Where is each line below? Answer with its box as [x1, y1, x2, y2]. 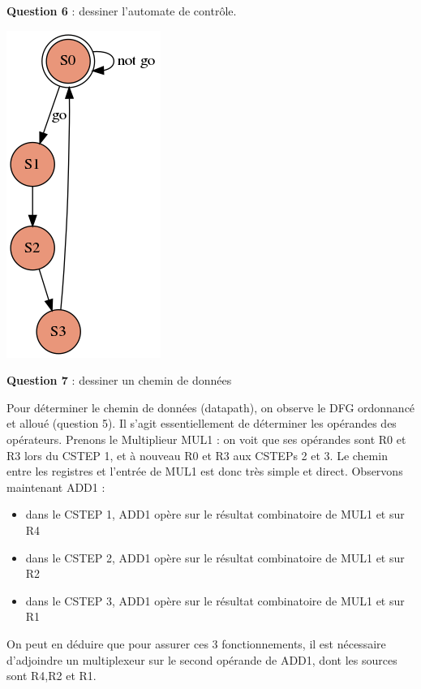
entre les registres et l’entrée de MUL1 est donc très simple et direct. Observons [6, 463, 403, 480]
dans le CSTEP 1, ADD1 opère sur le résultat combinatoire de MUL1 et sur [25, 506, 405, 523]
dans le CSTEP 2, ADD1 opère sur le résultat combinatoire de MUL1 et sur [25, 549, 405, 566]
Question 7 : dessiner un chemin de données [6, 372, 232, 389]
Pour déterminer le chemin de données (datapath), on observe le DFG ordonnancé [6, 398, 415, 416]
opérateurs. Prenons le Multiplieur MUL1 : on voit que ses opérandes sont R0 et [6, 430, 406, 447]
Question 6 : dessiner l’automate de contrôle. [6, 2, 237, 19]
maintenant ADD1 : [6, 478, 105, 495]
